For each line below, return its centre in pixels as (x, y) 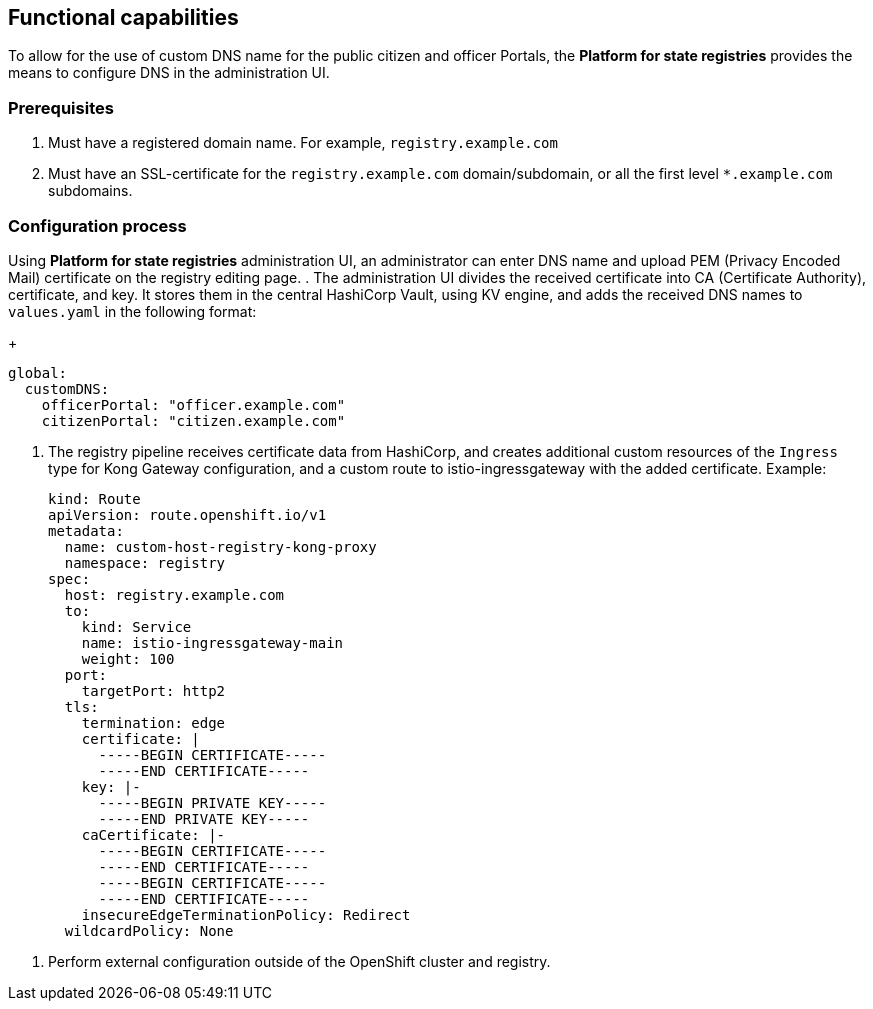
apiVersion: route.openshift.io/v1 (187, 514)
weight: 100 (128, 658)
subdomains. (90, 191)
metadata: (86, 530)
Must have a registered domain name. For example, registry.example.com (303, 143)
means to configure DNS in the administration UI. (169, 73)
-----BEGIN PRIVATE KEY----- (212, 802)
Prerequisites (61, 107)
